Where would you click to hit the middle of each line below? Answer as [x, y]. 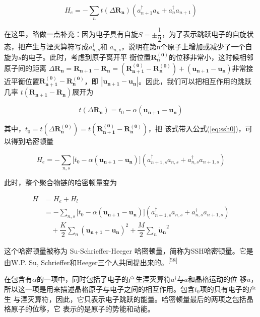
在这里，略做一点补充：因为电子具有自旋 [71, 34]
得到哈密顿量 [32, 141]
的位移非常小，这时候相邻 [211, 57]
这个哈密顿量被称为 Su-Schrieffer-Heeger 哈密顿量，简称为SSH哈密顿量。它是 [129, 250]
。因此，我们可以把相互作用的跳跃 [195, 81]
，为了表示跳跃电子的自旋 [204, 34]
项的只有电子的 [224, 289]
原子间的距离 [25, 68]
